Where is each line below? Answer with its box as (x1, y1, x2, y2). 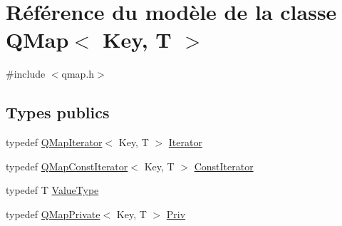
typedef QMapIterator (6, 135, 103, 150)
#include (6, 66, 46, 81)
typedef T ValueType (6, 183, 99, 197)
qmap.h (61, 66, 95, 81)
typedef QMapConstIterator (6, 158, 128, 173)
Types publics (6, 101, 110, 123)
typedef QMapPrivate (6, 206, 100, 221)
